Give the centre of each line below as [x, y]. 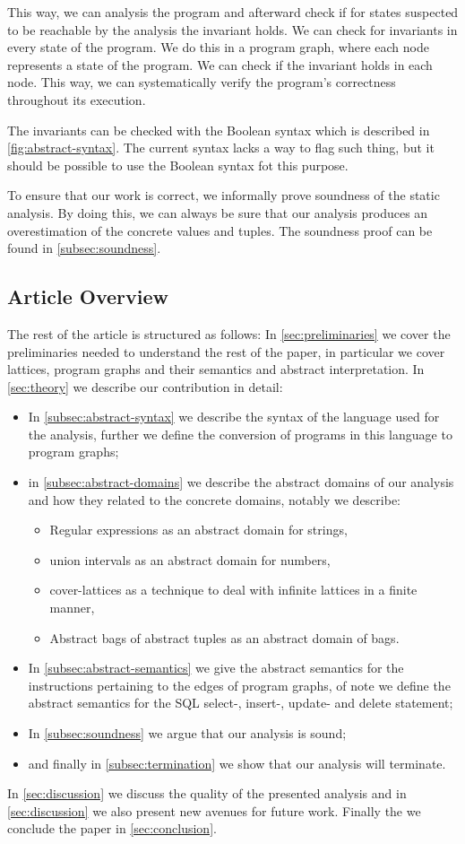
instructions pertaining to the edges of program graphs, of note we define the [239, 685]
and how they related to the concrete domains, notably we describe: [214, 499]
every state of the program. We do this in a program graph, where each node [218, 47]
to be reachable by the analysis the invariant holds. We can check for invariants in [232, 29]
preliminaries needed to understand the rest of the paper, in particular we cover [226, 351]
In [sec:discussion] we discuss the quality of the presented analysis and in [207, 793]
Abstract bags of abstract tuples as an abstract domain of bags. [224, 637]
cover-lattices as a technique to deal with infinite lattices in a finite [233, 590]
